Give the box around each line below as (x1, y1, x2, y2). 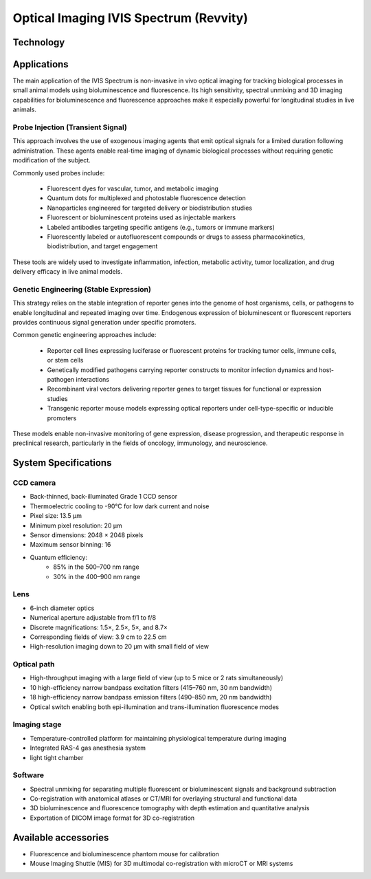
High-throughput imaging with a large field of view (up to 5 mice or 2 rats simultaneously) (30, 674, 284, 682)
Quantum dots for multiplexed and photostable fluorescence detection (47, 194, 247, 202)
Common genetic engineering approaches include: (12, 331, 157, 339)
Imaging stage (12, 719, 62, 729)
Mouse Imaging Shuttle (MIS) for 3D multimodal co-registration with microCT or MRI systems (30, 860, 293, 868)
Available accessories (12, 832, 109, 843)
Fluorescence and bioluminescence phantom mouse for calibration (30, 849, 220, 858)
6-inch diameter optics (30, 604, 95, 612)
